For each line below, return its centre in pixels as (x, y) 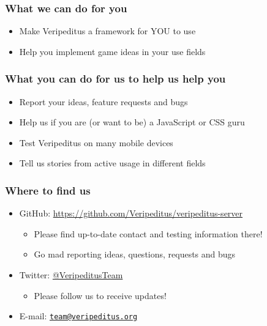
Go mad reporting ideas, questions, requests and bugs (135, 254)
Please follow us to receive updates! (100, 295)
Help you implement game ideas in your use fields (112, 51)
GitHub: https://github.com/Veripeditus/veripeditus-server (131, 213)
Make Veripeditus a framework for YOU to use (107, 31)
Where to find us (48, 190)
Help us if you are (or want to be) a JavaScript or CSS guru (132, 122)
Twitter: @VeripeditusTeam (71, 275)
